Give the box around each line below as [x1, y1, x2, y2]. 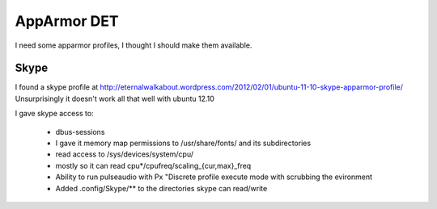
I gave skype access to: [15, 109, 94, 119]
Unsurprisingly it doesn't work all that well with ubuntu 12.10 [15, 94, 214, 103]
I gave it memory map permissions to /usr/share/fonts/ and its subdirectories [55, 138, 312, 148]
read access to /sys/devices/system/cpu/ [55, 149, 194, 159]
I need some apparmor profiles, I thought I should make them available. [15, 40, 252, 50]
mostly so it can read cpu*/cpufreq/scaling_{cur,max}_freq [55, 161, 252, 170]
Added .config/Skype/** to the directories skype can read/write [55, 183, 268, 193]
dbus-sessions [55, 127, 105, 136]
